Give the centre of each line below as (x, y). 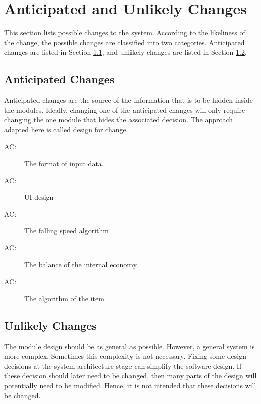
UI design (39, 197)
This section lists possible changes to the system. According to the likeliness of (125, 32)
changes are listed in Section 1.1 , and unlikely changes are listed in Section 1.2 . (125, 52)
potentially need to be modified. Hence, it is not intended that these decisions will (130, 385)
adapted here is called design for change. (66, 129)
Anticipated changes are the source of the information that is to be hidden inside (128, 100)
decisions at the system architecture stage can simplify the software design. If (123, 366)
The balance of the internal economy (81, 264)
